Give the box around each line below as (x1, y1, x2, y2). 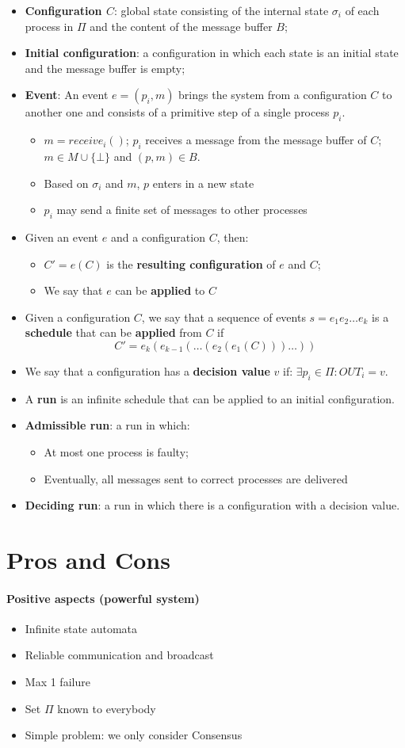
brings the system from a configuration (178, 86, 367, 103)
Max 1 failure (25, 674, 90, 690)
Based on (44, 174, 89, 191)
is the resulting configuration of (106, 255, 276, 272)
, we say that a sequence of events (141, 308, 306, 325)
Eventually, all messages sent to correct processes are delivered (44, 470, 348, 487)
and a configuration (110, 228, 205, 245)
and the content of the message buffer (90, 17, 273, 34)
